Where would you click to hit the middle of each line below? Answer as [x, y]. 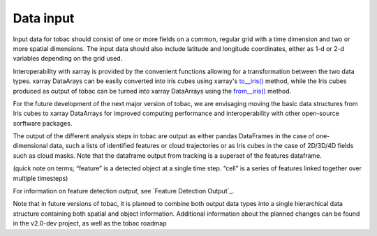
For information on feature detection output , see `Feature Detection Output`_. [123, 191]
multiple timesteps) [40, 178]
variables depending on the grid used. [68, 59]
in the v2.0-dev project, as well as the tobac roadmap [90, 223]
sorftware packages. [43, 123]
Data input [44, 18]
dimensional [30, 146]
